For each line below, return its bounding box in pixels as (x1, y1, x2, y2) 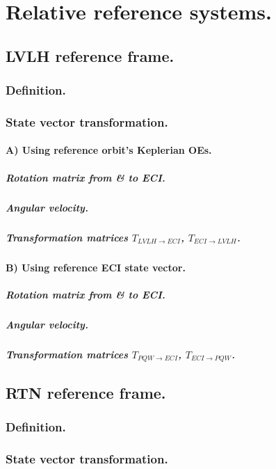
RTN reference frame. (6, 381, 166, 403)
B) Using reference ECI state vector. (6, 260, 186, 274)
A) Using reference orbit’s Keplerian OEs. (6, 143, 212, 157)
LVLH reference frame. (6, 45, 174, 66)
